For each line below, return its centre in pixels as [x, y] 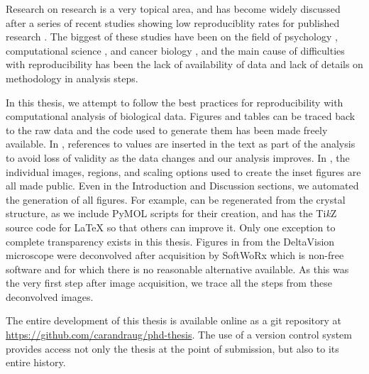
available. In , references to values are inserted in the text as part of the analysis [181, 144]
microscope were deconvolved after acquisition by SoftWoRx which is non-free [175, 255]
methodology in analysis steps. [72, 78]
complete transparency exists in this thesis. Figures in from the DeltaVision [170, 241]
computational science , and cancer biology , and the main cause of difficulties [175, 50]
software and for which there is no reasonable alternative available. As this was [177, 269]
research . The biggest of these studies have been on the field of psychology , [172, 37]
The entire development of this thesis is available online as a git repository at [174, 320]
